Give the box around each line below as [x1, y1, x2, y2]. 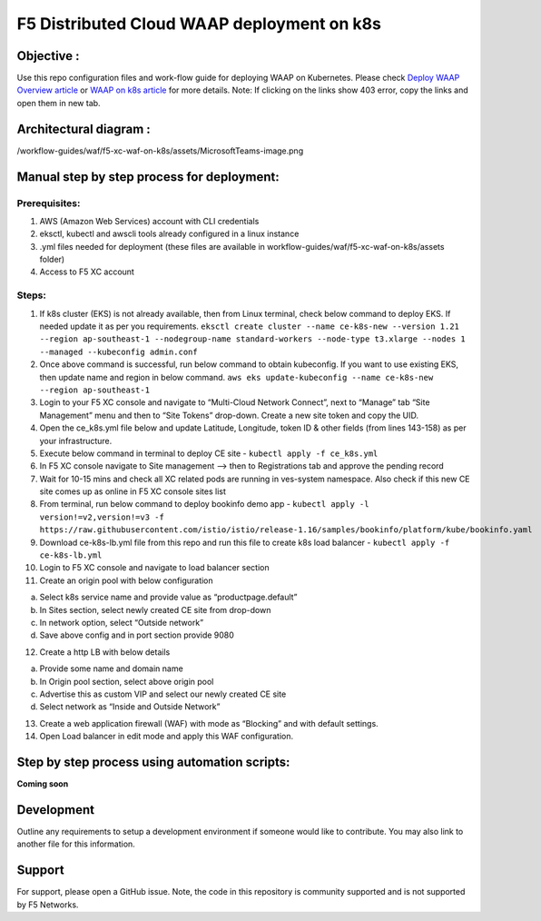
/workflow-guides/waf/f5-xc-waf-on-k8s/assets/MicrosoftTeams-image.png [16, 145, 304, 156]
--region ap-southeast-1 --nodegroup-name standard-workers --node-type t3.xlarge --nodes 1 [39, 334, 467, 344]
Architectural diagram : [16, 121, 152, 136]
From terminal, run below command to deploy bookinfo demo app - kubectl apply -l [39, 499, 369, 510]
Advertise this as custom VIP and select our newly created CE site [39, 688, 287, 699]
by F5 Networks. [16, 899, 79, 910]
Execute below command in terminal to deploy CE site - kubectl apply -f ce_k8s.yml [39, 448, 379, 459]
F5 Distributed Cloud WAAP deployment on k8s [16, 14, 381, 34]
